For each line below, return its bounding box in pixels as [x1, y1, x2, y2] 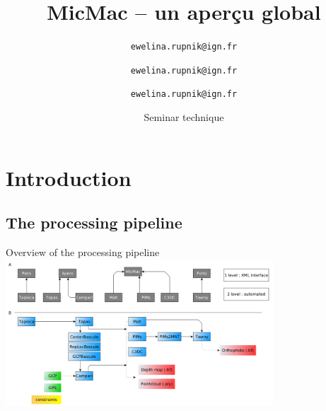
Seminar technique [144, 110, 224, 125]
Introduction [6, 163, 132, 192]
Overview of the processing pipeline [6, 245, 160, 260]
